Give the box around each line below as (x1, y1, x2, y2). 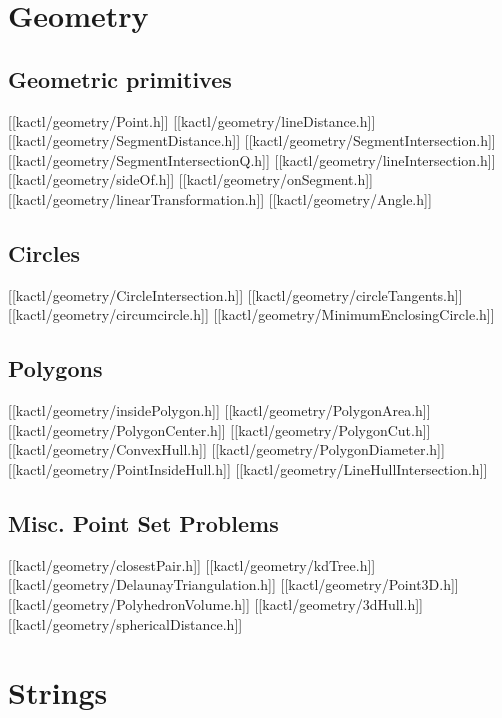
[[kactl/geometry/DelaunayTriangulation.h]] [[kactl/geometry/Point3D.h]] (8, 574, 459, 595)
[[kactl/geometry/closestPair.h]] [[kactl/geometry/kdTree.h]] (8, 554, 376, 575)
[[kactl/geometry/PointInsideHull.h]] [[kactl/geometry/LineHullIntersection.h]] (8, 458, 488, 479)
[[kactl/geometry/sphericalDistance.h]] (8, 613, 243, 634)
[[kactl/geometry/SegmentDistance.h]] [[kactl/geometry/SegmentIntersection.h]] (8, 130, 496, 151)
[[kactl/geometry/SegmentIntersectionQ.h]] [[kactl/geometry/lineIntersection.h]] (8, 149, 496, 170)
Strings (8, 672, 108, 713)
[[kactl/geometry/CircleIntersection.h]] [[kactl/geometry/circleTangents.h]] (8, 284, 463, 305)
